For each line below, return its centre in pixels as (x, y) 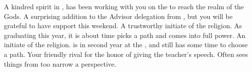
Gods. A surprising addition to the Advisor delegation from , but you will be (118, 16)
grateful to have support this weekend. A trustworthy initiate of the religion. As (123, 26)
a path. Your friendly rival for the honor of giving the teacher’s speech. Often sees (126, 54)
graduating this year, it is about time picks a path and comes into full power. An (125, 35)
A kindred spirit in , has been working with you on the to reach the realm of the (124, 6)
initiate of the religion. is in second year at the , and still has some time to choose (126, 45)
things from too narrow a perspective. (60, 63)
